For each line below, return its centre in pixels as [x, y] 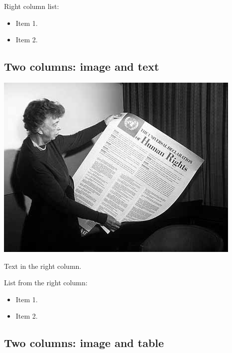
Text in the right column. [43, 266]
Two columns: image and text [82, 66]
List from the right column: [46, 283]
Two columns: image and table [84, 343]
